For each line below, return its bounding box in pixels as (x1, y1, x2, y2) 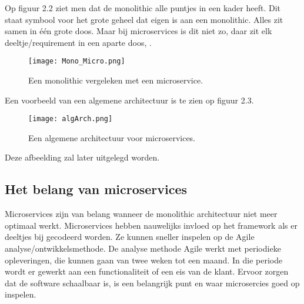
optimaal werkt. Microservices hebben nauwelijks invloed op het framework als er (5, 219, 298, 231)
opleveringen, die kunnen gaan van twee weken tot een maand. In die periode (5, 253, 283, 266)
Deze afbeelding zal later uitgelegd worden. (5, 151, 160, 163)
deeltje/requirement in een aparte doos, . (5, 36, 152, 48)
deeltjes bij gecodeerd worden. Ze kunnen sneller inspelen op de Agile (5, 230, 255, 243)
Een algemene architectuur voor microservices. (28, 131, 196, 143)
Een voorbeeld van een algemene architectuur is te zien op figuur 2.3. (5, 93, 254, 106)
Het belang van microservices (5, 180, 188, 198)
